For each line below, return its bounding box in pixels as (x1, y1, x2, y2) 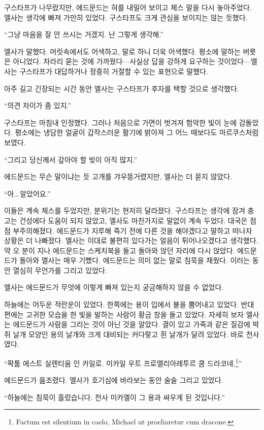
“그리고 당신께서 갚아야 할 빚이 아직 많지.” (4, 154, 138, 164)
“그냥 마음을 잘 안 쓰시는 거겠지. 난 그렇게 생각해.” (4, 29, 163, 40)
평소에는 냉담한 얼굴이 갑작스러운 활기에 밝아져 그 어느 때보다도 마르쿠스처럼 (15, 127, 259, 138)
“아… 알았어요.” (4, 188, 51, 199)
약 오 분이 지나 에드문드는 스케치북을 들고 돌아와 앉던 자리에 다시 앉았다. (4, 245, 235, 255)
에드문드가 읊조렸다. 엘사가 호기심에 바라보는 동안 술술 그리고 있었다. (4, 375, 223, 385)
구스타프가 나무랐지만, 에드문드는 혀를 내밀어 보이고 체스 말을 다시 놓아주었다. (4, 2, 252, 12)
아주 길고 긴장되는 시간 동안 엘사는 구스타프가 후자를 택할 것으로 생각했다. (4, 83, 239, 93)
